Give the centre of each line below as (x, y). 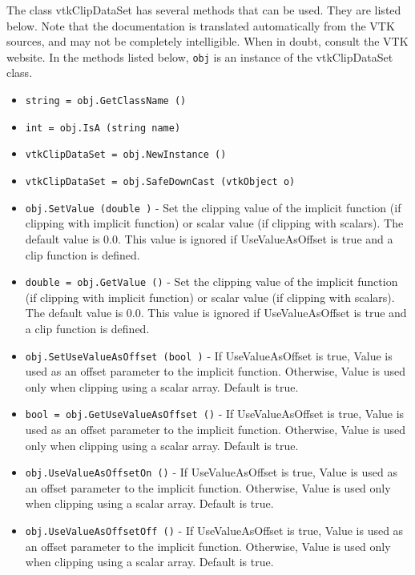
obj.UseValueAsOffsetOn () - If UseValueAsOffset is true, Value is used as (211, 472)
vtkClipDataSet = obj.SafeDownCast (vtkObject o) (160, 182)
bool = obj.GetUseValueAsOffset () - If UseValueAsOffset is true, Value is (215, 414)
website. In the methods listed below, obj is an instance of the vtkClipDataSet (200, 56)
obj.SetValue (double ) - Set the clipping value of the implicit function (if (213, 207)
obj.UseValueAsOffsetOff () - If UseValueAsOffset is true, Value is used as (214, 531)
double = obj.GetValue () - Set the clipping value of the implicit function (212, 281)
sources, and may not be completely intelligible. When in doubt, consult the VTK (207, 41)
